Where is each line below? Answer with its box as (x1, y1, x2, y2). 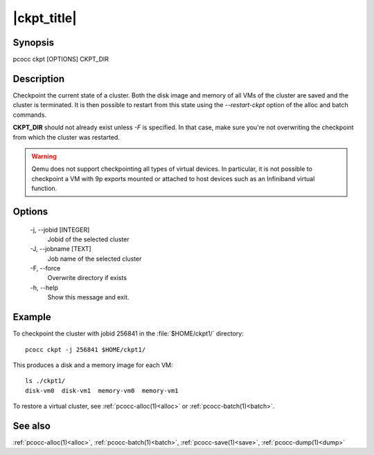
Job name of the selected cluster (47, 254, 142, 263)
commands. (12, 111, 47, 119)
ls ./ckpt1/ (25, 377, 66, 385)
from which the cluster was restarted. (12, 133, 121, 141)
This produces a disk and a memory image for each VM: (12, 360, 173, 369)
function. (31, 184, 57, 193)
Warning (31, 152, 57, 160)
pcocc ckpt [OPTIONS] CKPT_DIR (12, 55, 109, 64)
